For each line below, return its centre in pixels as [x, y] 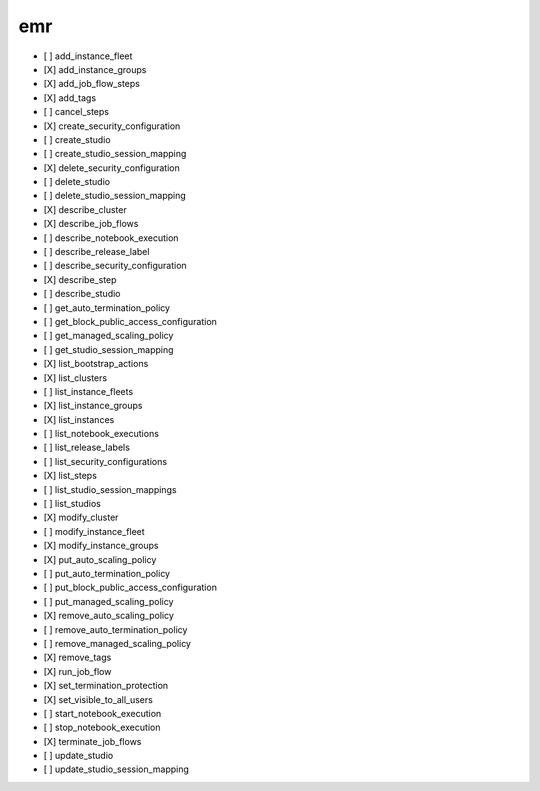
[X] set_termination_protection [106, 686]
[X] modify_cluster [81, 517]
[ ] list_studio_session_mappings [110, 489]
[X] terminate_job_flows [92, 741]
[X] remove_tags [77, 657]
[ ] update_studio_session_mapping [116, 769]
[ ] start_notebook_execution [102, 713]
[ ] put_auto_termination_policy [106, 573]
